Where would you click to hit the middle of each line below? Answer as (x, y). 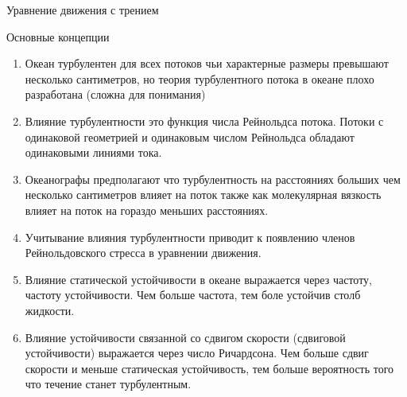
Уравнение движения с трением (83, 10)
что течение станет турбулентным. (108, 384)
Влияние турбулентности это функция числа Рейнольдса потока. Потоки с (204, 121)
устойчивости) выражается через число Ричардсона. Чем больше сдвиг (197, 353)
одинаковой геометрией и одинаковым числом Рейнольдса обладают (190, 136)
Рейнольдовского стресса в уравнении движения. (143, 253)
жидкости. (50, 310)
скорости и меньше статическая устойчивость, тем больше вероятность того (209, 368)
